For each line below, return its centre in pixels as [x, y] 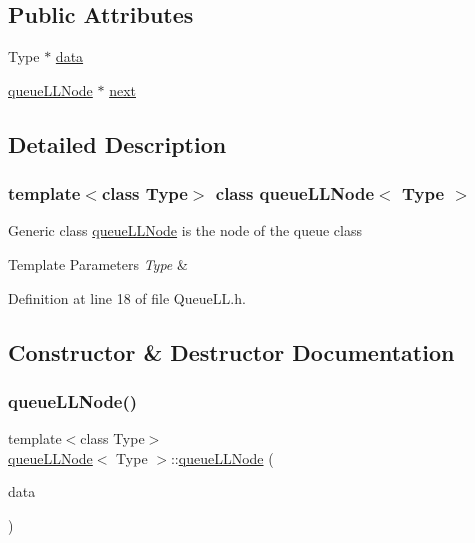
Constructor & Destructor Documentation [231, 351]
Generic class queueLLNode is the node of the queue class [185, 230]
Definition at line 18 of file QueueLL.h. [127, 297]
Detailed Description [117, 143]
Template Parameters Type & [98, 263]
